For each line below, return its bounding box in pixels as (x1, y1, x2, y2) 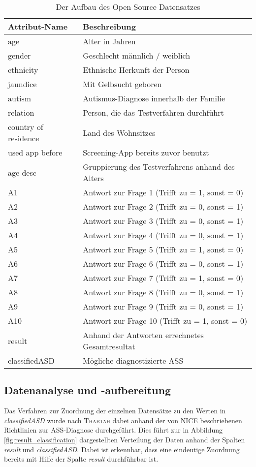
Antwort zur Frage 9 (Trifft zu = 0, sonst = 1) (83, 301, 244, 312)
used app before (8, 147, 63, 158)
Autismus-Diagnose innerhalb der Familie (83, 93, 225, 104)
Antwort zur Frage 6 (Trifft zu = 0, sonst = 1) (83, 258, 244, 269)
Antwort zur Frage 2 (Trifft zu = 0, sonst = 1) (83, 201, 244, 212)
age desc (8, 166, 36, 178)
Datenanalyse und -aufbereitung (4, 382, 171, 398)
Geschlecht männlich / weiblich (83, 50, 191, 61)
